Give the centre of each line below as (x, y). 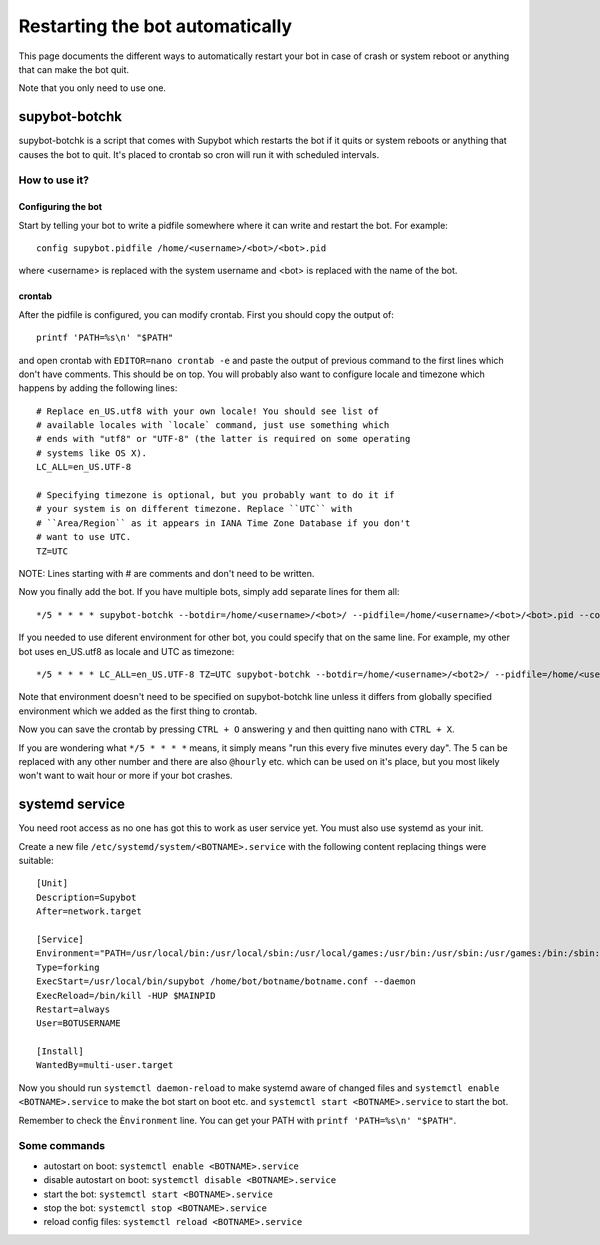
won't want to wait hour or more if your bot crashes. (126, 776)
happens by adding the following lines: (98, 388)
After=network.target (89, 911)
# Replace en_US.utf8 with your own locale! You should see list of (207, 411)
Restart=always (73, 1009)
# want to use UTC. (84, 537)
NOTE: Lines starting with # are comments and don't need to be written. (166, 573)
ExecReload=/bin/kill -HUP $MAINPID (126, 995)
